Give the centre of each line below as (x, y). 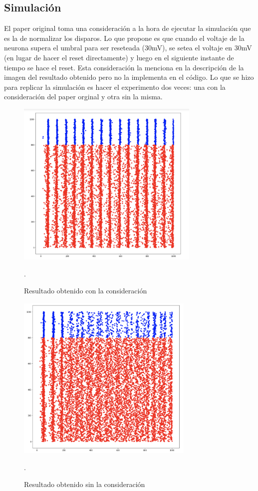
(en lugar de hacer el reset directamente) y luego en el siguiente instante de (119, 57)
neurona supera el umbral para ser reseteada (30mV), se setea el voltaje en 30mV (128, 48)
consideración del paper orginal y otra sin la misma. (83, 97)
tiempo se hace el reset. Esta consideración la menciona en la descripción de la (124, 67)
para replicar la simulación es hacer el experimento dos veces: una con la (115, 87)
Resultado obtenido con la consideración (86, 290)
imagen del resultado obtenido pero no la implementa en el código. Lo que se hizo (129, 77)
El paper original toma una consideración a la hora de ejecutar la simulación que (128, 28)
